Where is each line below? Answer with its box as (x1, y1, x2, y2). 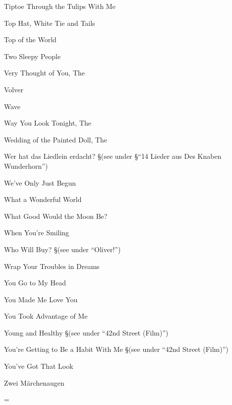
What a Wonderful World (4, 194, 82, 204)
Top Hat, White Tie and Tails (4, 17, 95, 28)
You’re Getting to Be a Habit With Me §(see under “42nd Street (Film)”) (4, 344, 229, 354)
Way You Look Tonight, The (4, 118, 91, 128)
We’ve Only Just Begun (4, 177, 76, 188)
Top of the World (4, 34, 57, 45)
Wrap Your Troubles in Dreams (4, 261, 100, 271)
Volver (4, 84, 23, 94)
